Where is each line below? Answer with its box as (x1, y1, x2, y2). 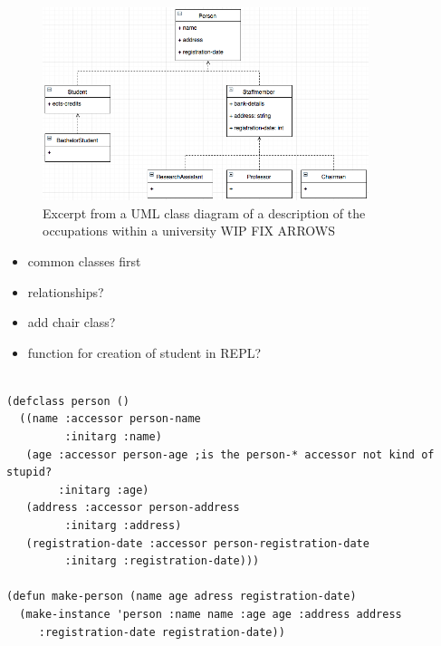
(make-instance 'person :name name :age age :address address (19, 608, 402, 622)
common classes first (27, 251, 141, 270)
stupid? (6, 466, 53, 479)
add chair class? (27, 313, 116, 332)
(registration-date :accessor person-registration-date (25, 536, 369, 550)
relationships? (27, 282, 104, 301)
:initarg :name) (64, 430, 162, 444)
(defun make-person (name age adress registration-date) (6, 590, 357, 603)
